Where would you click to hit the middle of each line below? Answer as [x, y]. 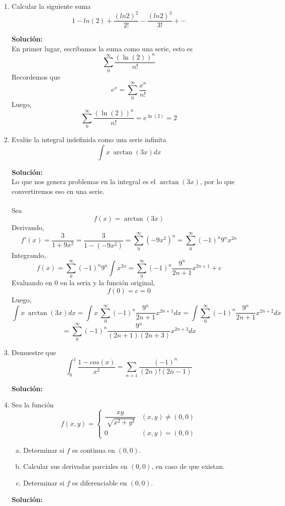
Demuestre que [34, 352]
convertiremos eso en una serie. [58, 191]
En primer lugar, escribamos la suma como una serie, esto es [102, 48]
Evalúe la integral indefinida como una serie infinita [89, 139]
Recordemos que [36, 76]
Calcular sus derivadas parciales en [75, 466]
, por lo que [217, 181]
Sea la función [33, 405]
